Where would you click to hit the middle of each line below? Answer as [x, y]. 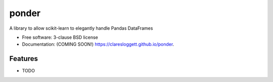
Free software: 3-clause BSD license [60, 37]
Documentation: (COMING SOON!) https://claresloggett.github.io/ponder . [98, 44]
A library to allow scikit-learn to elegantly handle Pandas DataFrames [81, 28]
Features [24, 59]
